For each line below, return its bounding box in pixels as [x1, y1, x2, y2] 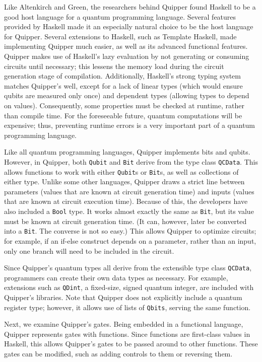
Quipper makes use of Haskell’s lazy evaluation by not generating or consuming [4, 50, 249, 61]
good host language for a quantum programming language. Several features [4, 11, 236, 22]
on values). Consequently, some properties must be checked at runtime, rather [4, 100, 244, 110]
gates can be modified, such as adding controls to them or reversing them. [4, 348, 233, 359]
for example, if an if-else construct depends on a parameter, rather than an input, [4, 235, 256, 246]
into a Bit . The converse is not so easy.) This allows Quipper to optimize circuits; [4, 226, 256, 236]
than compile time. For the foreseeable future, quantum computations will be [4, 110, 242, 120]
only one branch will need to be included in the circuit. [4, 245, 174, 256]
